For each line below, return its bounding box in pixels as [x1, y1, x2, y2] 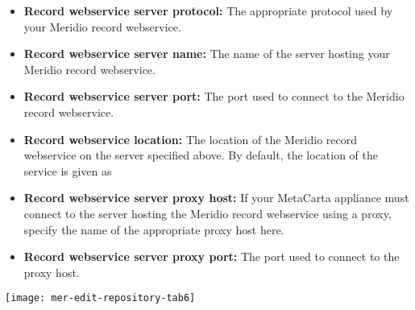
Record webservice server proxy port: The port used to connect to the [23, 248, 400, 265]
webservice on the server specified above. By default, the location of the [23, 147, 378, 163]
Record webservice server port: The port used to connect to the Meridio [23, 88, 405, 105]
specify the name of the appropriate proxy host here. [23, 221, 284, 238]
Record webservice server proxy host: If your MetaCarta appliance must [23, 189, 409, 206]
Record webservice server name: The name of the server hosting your [23, 45, 390, 62]
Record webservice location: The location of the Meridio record [23, 130, 358, 147]
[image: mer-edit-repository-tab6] [5, 292, 196, 304]
